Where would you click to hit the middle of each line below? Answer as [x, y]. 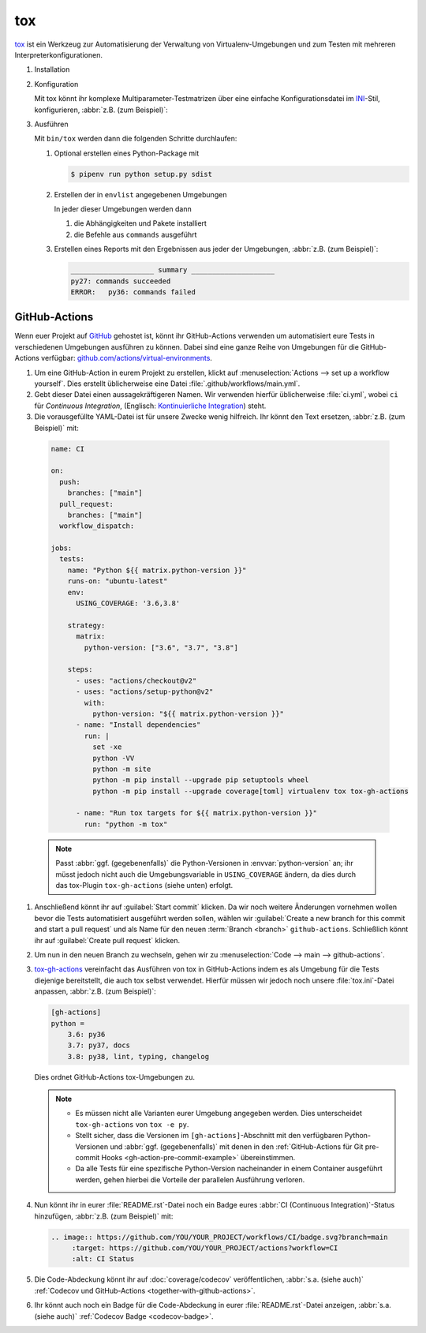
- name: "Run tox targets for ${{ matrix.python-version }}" [197, 813]
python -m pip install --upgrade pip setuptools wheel [200, 780]
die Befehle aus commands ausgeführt [135, 234]
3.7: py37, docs [99, 1045]
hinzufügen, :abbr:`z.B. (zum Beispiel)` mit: [104, 1216]
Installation [52, 69]
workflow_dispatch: [97, 526]
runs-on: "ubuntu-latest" [118, 581]
